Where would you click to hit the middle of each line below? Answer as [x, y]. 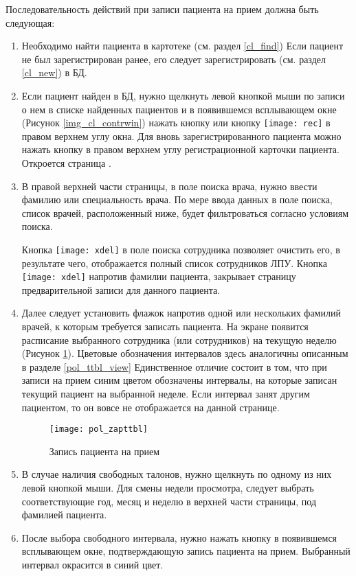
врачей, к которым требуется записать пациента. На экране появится [165, 326]
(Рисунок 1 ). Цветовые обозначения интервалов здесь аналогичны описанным [185, 353]
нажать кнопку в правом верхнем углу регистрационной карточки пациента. [180, 149]
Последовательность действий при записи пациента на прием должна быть [162, 9]
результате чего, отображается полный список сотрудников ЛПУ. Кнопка [174, 263]
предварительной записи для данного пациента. [121, 289]
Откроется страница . [66, 163]
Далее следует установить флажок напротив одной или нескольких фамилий [181, 313]
